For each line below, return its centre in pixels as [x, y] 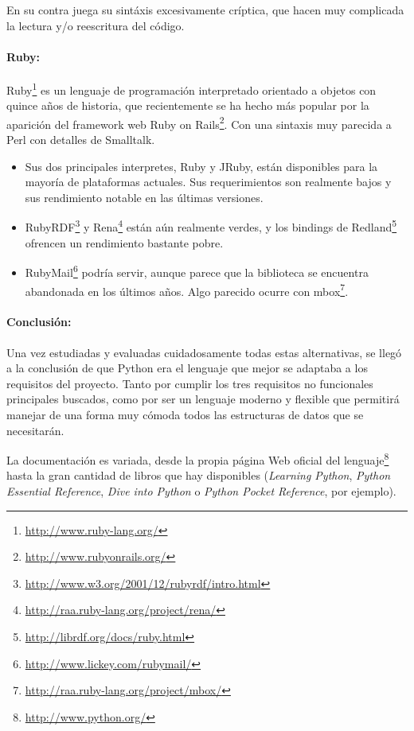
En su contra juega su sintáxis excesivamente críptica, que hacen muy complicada [205, 10]
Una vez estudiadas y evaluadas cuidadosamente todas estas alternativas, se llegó [204, 352]
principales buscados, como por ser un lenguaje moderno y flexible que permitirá [203, 399]
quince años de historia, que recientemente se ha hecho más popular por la [188, 105]
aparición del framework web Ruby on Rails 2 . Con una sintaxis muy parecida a [199, 122]
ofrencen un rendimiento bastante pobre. [124, 242]
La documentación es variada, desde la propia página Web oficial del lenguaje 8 [198, 459]
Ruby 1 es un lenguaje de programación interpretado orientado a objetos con [191, 88]
